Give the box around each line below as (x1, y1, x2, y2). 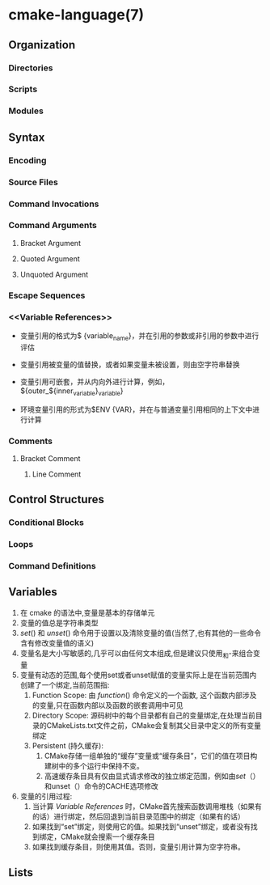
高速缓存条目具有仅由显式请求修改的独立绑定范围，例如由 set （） (44, 771, 260, 781)
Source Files (8, 176, 58, 188)
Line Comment (32, 469, 82, 479)
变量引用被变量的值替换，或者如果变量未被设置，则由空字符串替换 (19, 359, 240, 369)
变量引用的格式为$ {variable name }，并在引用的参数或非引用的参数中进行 (19, 331, 259, 342)
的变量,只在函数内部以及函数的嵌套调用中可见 (32, 700, 184, 709)
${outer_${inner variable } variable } (19, 386, 124, 397)
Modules (8, 105, 44, 116)
